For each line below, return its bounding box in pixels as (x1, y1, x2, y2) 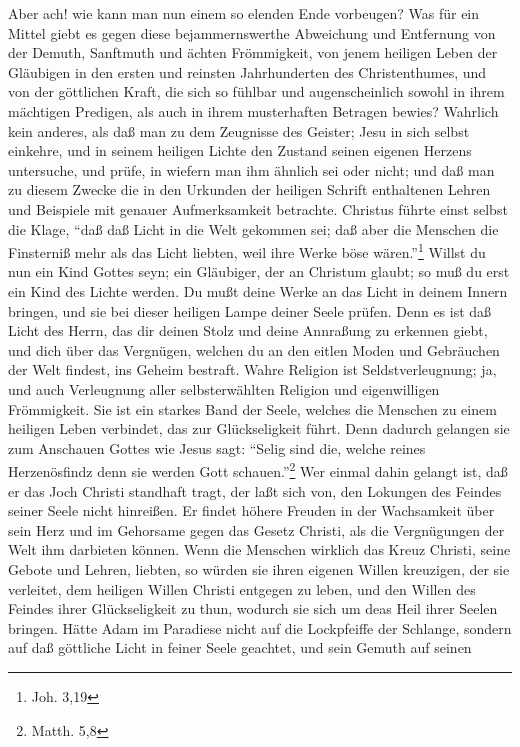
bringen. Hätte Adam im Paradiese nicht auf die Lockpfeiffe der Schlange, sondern (8, 617, 512, 638)
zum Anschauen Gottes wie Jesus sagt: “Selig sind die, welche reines (8, 437, 426, 458)
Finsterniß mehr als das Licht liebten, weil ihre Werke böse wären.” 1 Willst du (8, 239, 486, 262)
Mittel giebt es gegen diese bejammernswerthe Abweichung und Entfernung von (8, 22, 496, 43)
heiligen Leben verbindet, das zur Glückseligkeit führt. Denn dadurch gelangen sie (8, 418, 510, 439)
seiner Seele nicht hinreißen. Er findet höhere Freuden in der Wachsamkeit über (8, 500, 495, 521)
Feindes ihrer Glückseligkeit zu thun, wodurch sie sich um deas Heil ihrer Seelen (8, 598, 498, 619)
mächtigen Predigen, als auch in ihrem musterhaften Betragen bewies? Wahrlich (8, 100, 499, 121)
